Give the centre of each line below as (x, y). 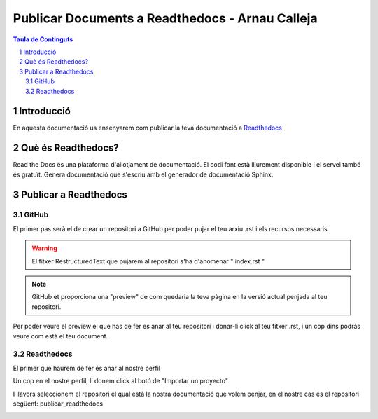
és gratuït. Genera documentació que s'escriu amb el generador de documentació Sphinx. (143, 174)
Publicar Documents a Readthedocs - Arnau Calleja (165, 18)
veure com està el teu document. (61, 336)
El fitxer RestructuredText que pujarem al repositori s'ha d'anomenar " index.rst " (148, 261)
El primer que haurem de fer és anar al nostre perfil (87, 368)
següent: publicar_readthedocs (58, 404)
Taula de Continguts (43, 39)
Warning (44, 248)
